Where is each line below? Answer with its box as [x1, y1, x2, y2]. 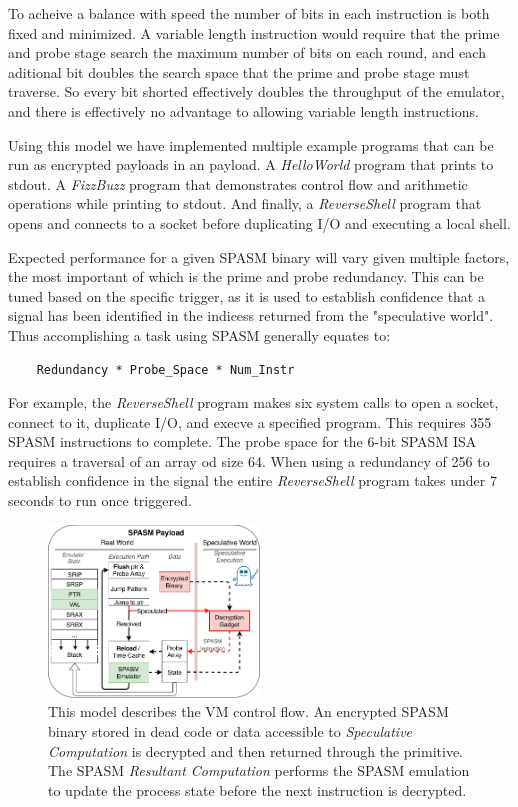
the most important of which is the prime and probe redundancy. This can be [8, 266, 484, 287]
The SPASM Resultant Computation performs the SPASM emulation [48, 760, 470, 781]
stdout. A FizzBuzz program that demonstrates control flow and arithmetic [8, 173, 468, 194]
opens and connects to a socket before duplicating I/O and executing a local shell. [8, 212, 511, 233]
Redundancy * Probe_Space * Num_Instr [36, 362, 295, 377]
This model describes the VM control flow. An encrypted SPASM [48, 701, 449, 722]
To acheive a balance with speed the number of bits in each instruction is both [8, 3, 490, 23]
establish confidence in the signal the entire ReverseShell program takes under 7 [8, 470, 497, 491]
